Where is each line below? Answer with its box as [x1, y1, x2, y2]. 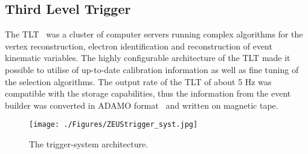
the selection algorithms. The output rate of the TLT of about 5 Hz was [5, 75, 272, 88]
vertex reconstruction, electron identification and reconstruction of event [5, 39, 272, 52]
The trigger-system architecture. [29, 138, 149, 150]
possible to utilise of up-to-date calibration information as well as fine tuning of [5, 63, 299, 75]
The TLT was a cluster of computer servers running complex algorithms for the [5, 28, 303, 40]
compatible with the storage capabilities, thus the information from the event [5, 87, 291, 100]
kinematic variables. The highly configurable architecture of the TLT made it [5, 51, 290, 64]
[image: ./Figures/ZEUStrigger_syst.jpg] [29, 120, 198, 129]
